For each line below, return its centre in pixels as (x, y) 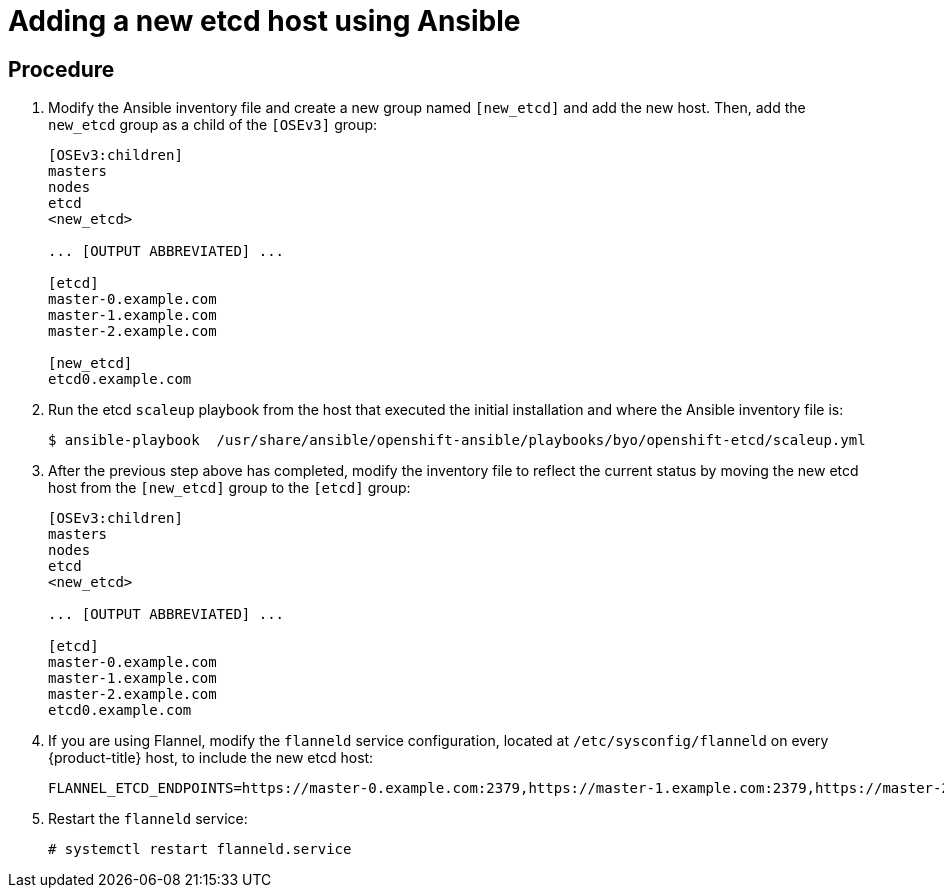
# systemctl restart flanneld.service (200, 849)
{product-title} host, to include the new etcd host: (211, 758)
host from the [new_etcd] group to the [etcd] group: (229, 488)
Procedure (61, 69)
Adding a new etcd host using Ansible (264, 21)
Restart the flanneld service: (148, 819)
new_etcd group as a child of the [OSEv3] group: (213, 125)
